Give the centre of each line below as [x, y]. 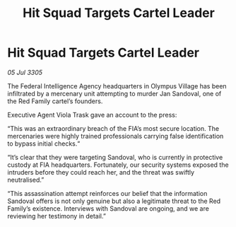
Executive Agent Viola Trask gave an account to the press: [92, 115]
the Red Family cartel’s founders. [55, 101]
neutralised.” [26, 180]
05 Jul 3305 [25, 72]
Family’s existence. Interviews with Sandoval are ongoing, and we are [108, 208]
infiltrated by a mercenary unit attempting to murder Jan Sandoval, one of [114, 93]
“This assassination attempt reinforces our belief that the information [107, 193]
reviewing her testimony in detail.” [57, 216]
